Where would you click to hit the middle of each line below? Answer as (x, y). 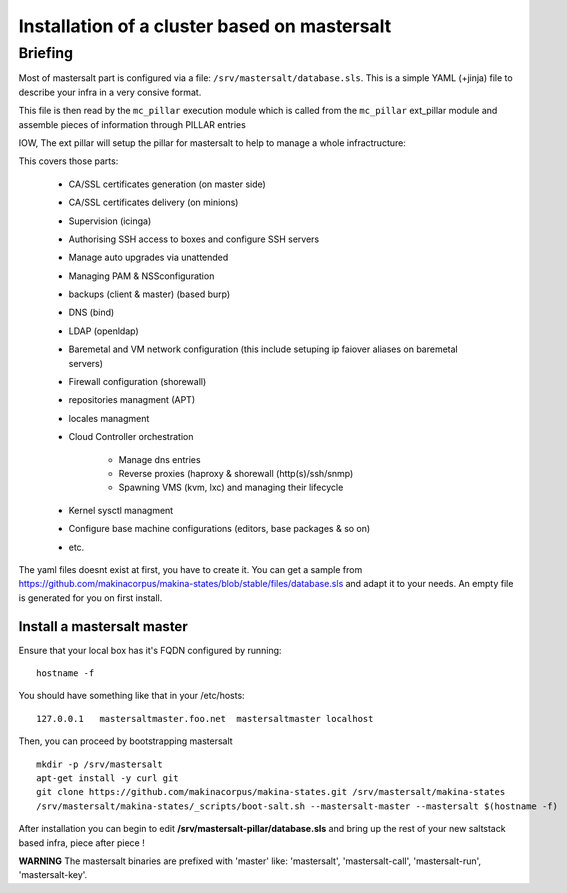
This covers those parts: (68, 161)
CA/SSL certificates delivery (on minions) (153, 202)
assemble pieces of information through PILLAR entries (132, 124)
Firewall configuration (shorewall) (137, 382)
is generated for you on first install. (90, 597)
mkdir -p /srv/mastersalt (100, 764)
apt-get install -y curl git (107, 778)
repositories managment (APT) (131, 400)
